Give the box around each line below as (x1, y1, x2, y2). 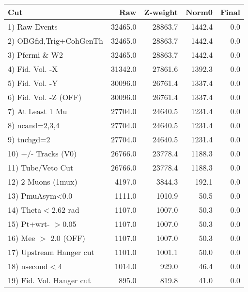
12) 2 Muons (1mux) (8, 176, 77, 187)
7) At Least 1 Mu (8, 105, 67, 117)
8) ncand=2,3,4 (8, 120, 60, 131)
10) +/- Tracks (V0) (8, 148, 77, 159)
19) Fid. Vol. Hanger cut (8, 275, 91, 286)
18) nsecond (8, 260, 48, 272)
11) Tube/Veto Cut (8, 162, 74, 173)
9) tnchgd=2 (8, 134, 50, 145)
